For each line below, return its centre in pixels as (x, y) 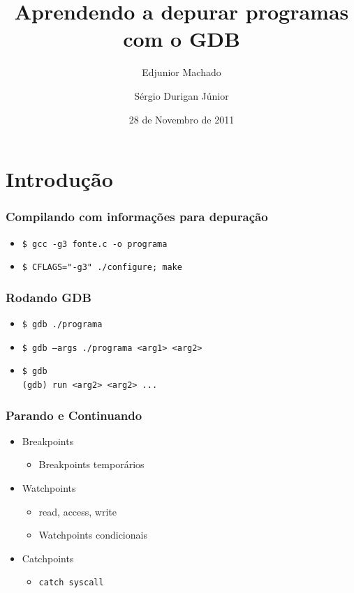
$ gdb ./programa (62, 325)
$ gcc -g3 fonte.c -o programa (95, 244)
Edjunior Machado (182, 72)
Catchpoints (48, 558)
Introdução (59, 179)
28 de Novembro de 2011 (182, 119)
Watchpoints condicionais (93, 535)
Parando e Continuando (74, 415)
